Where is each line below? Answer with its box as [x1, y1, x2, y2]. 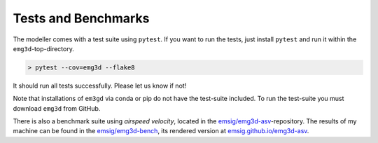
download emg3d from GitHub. [13, 104, 101, 112]
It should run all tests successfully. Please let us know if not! [13, 81, 187, 90]
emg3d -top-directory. [13, 44, 75, 53]
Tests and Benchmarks [13, 11, 150, 26]
